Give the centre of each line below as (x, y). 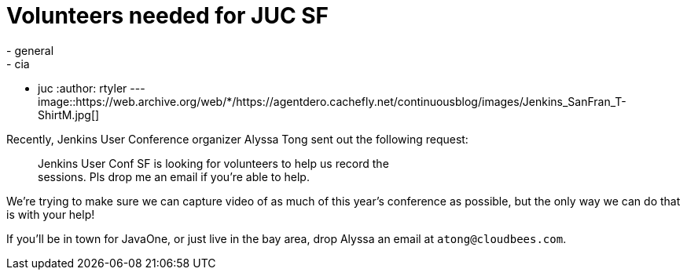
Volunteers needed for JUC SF (167, 16)
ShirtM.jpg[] (69, 114)
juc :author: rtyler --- (92, 88)
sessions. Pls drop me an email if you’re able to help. (174, 176)
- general (30, 50)
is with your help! (51, 214)
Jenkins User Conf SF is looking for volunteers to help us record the (213, 163)
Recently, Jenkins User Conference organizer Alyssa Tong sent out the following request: (237, 139)
